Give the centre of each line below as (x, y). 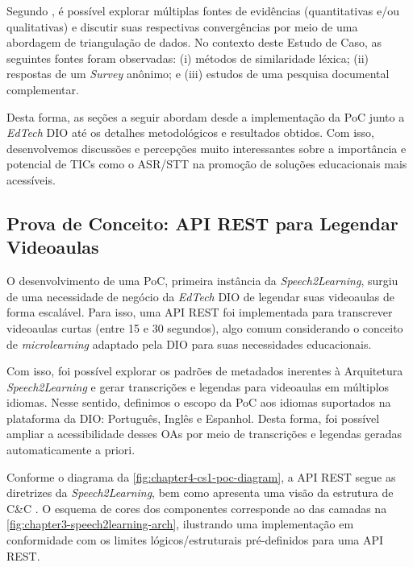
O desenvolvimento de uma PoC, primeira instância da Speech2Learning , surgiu (202, 281)
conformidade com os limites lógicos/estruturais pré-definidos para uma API (195, 540)
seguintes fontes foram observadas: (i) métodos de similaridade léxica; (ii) (188, 58)
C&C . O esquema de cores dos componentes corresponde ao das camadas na (197, 508)
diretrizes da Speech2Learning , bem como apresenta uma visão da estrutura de (200, 493)
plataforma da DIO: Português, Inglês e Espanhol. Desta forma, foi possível (193, 418)
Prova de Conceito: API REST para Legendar (202, 223)
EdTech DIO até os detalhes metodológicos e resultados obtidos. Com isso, (190, 132)
